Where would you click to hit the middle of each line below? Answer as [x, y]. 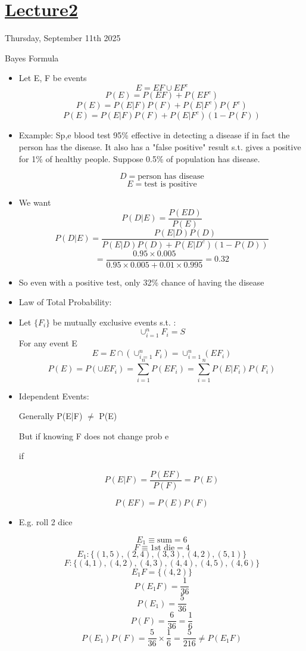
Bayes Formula [32, 58]
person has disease [171, 177]
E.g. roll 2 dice [46, 521]
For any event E [48, 342]
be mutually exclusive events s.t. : [114, 322]
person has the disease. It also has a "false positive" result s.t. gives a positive [160, 147]
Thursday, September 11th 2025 [63, 38]
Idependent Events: [54, 396]
